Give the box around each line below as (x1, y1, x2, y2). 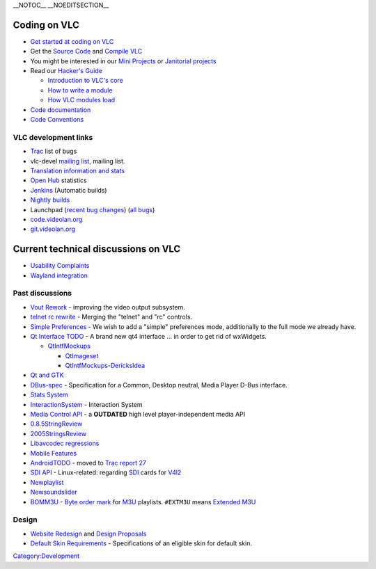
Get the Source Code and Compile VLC (30, 47, 143, 56)
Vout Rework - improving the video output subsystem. (30, 303, 186, 311)
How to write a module (47, 86, 113, 94)
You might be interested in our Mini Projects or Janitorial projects (30, 56, 217, 65)
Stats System (30, 390, 69, 399)
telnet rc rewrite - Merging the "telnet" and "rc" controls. (30, 313, 193, 321)
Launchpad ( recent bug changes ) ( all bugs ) (30, 205, 155, 214)
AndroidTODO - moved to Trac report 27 (30, 458, 146, 467)
